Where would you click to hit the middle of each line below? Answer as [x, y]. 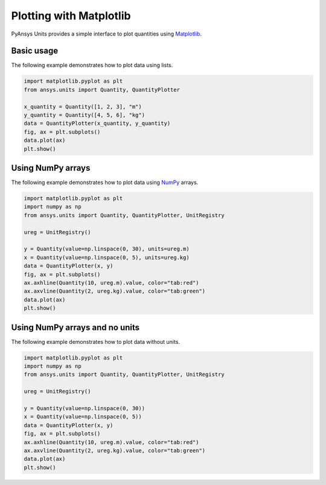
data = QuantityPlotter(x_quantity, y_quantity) [97, 123]
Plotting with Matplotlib [71, 16]
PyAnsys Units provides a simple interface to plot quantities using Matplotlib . [107, 34]
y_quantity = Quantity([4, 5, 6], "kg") [84, 115]
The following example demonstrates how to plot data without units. [96, 341]
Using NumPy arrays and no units [75, 327]
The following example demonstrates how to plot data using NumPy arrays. [105, 182]
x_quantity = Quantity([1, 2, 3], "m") [83, 106]
